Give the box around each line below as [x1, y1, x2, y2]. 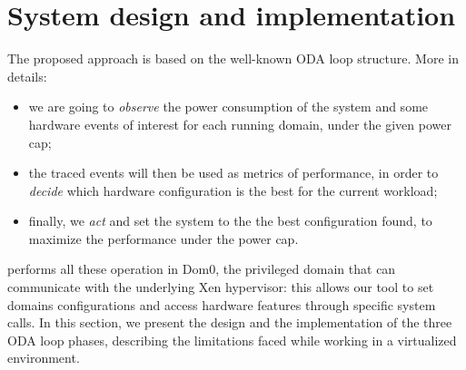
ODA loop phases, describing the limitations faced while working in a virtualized [7, 330, 457, 349]
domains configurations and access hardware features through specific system [7, 295, 436, 314]
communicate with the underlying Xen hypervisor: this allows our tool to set [7, 277, 434, 297]
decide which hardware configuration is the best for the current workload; [28, 180, 438, 200]
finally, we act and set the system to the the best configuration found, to [28, 211, 432, 230]
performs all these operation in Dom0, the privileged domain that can [7, 259, 396, 278]
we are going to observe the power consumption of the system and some [28, 97, 429, 116]
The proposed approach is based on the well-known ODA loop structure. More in [7, 49, 459, 68]
